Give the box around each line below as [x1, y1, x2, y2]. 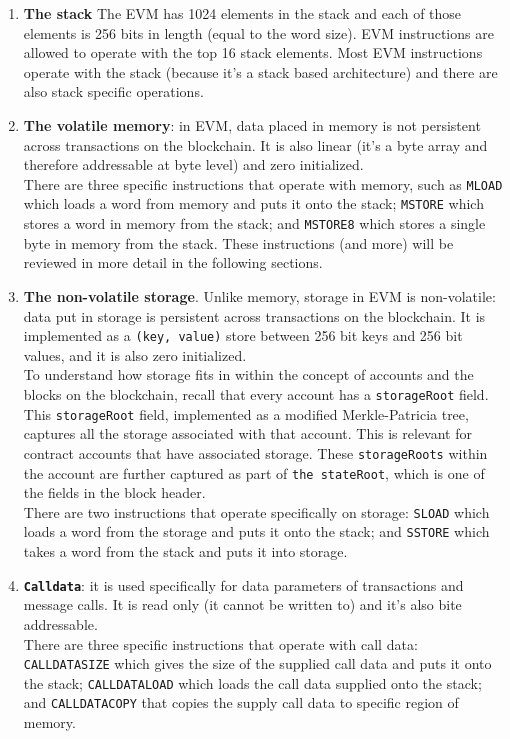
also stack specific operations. [23, 81, 204, 102]
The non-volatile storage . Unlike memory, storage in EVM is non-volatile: [23, 285, 496, 306]
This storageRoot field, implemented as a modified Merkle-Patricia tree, [23, 403, 469, 424]
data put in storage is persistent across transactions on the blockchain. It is [23, 305, 486, 326]
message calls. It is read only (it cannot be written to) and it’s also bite [23, 594, 462, 615]
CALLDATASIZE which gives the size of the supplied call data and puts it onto [23, 653, 492, 674]
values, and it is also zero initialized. [23, 344, 247, 365]
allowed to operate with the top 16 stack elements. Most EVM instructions [23, 42, 483, 63]
